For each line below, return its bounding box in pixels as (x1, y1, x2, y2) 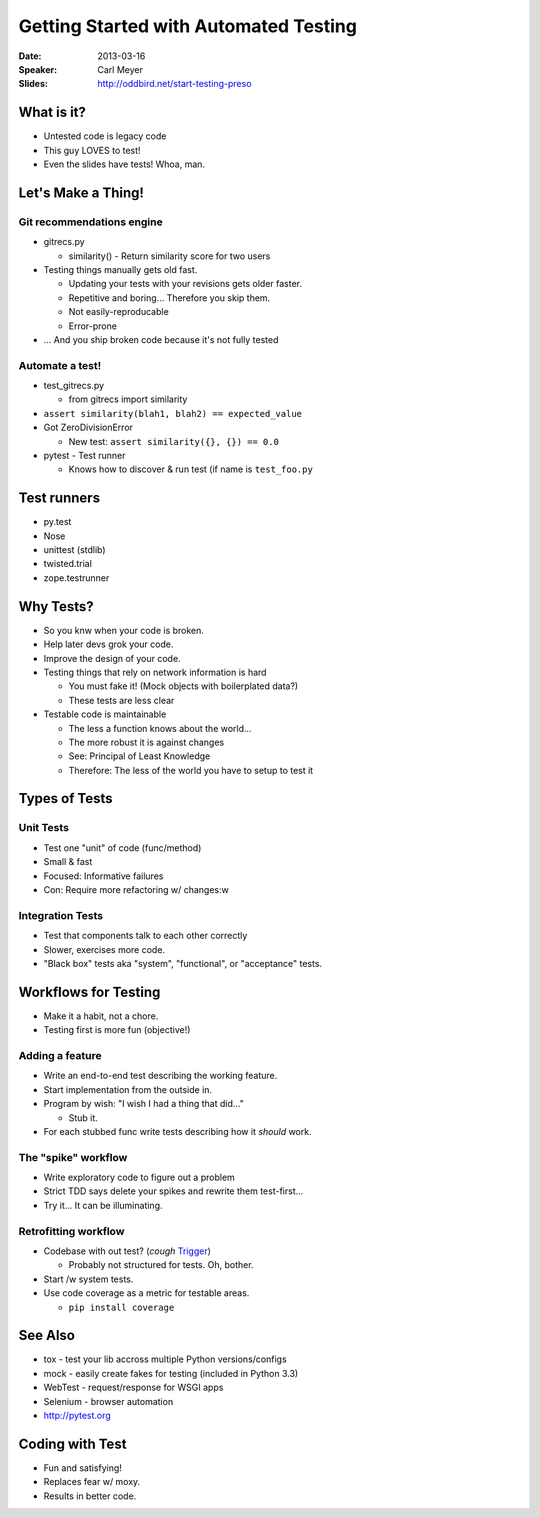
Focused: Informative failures (43, 870, 164, 882)
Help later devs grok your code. (43, 638, 174, 650)
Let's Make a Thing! (18, 184, 145, 201)
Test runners (18, 490, 100, 507)
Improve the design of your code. (43, 652, 181, 664)
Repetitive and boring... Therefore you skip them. (68, 291, 271, 304)
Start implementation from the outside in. (43, 1083, 213, 1095)
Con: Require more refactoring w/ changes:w (43, 884, 229, 895)
